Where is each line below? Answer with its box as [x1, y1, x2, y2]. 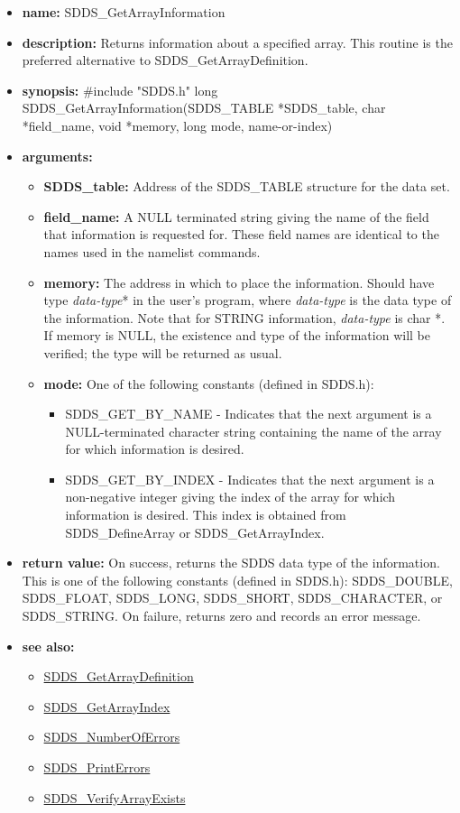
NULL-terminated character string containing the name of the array [65, 421, 442, 440]
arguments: [22, 146, 93, 165]
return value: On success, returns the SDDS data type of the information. [22, 553, 440, 572]
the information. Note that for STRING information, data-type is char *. [43, 308, 446, 327]
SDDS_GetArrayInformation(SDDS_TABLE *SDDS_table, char [22, 98, 386, 117]
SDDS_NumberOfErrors [43, 727, 180, 746]
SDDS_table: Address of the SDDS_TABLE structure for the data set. [43, 177, 450, 196]
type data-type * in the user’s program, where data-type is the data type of [43, 291, 452, 309]
